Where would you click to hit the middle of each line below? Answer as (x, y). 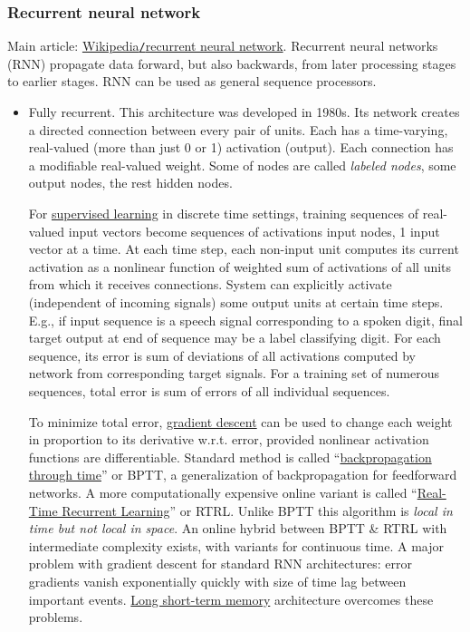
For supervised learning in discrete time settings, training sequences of (224, 214)
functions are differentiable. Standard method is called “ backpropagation (230, 457)
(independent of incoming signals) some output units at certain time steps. (236, 302)
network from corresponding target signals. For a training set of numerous (234, 373)
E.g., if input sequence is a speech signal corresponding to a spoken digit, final (245, 320)
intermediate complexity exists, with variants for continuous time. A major (236, 545)
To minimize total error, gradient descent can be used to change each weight (240, 421)
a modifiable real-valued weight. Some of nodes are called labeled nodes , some (242, 165)
